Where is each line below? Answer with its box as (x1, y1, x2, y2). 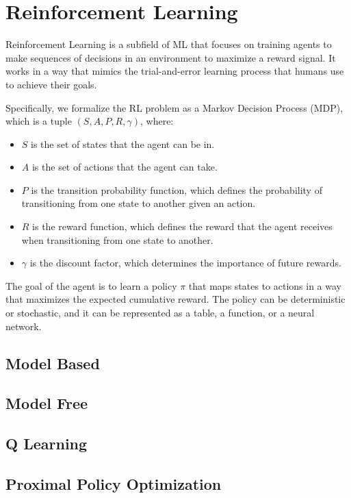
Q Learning (5, 433, 88, 454)
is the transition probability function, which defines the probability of (31, 182, 322, 197)
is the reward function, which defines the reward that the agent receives (32, 219, 333, 234)
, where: (140, 114, 174, 128)
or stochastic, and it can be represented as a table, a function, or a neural (5, 306, 315, 320)
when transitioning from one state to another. (21, 232, 213, 247)
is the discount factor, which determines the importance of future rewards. (29, 256, 341, 270)
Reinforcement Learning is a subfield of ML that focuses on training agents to (5, 37, 332, 51)
